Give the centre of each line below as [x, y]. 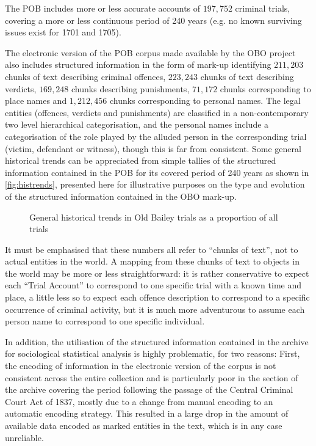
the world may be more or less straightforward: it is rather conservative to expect [157, 273]
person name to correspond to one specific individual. [105, 321]
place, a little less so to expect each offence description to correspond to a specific [157, 297]
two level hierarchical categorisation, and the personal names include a [137, 124]
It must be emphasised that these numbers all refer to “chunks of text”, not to [152, 249]
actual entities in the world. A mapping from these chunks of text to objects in [152, 261]
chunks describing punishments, [131, 88]
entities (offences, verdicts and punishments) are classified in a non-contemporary [157, 112]
